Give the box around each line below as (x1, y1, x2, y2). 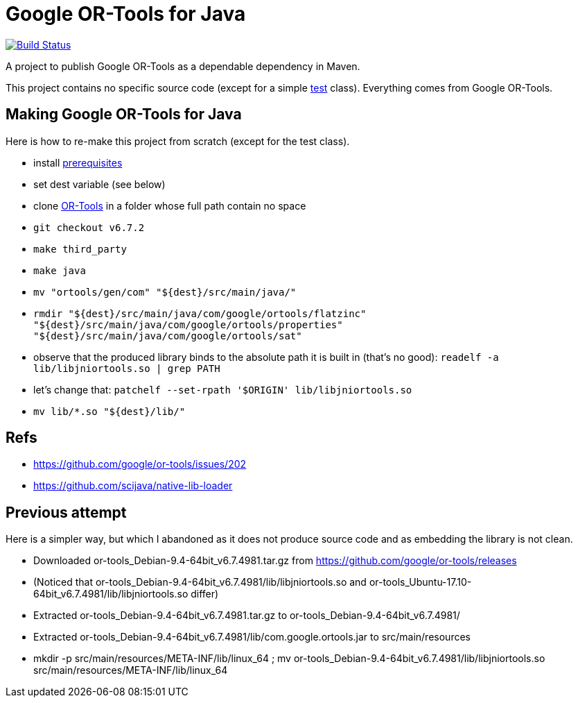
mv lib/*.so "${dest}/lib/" (33, 405, 186, 417)
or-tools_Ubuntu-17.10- (369, 576, 472, 588)
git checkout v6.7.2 (33, 221, 145, 233)
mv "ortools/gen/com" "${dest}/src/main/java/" (33, 286, 297, 298)
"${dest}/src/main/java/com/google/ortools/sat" (33, 330, 302, 341)
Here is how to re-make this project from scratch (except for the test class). (6, 135, 350, 147)
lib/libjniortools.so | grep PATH (33, 362, 220, 374)
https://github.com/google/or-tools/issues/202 (33, 458, 247, 471)
